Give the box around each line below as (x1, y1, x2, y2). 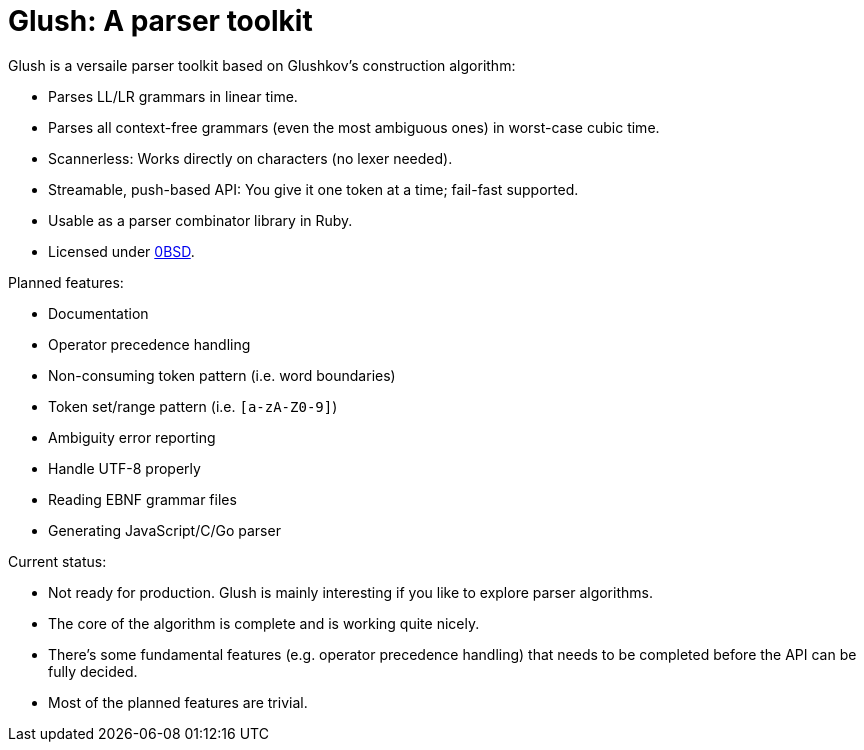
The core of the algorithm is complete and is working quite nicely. (48, 614, 480, 632)
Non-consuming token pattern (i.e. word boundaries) (48, 366, 396, 384)
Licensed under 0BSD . (48, 242, 195, 260)
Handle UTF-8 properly (48, 459, 201, 477)
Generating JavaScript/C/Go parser (48, 521, 281, 539)
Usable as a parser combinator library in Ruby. (48, 211, 353, 229)
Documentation (48, 304, 149, 322)
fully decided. (48, 662, 138, 680)
